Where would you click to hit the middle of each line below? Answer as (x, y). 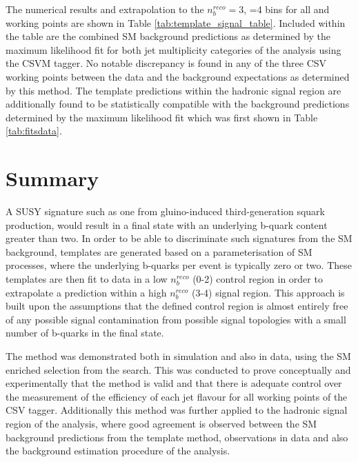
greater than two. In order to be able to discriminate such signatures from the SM (179, 238)
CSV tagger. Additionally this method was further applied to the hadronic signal (177, 410)
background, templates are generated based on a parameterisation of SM (159, 251)
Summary (52, 178)
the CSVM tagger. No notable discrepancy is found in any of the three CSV (166, 63)
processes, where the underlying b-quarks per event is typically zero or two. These (179, 265)
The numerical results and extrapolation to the (105, 9)
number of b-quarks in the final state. (85, 333)
